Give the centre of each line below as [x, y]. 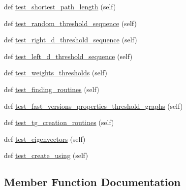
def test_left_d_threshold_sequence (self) [68, 56]
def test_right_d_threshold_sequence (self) [71, 40]
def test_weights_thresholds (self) [56, 73]
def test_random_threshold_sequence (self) [70, 23]
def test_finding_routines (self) [52, 89]
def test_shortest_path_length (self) [60, 6]
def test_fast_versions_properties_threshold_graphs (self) [93, 106]
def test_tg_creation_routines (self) [59, 122]
